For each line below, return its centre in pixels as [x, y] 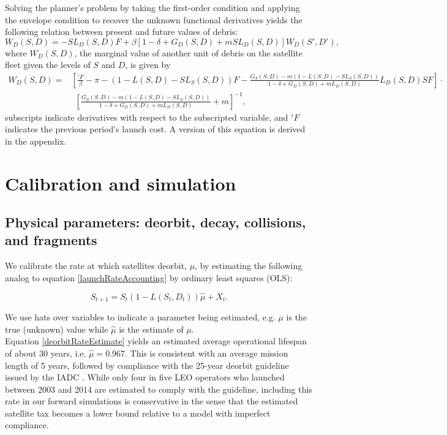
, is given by [148, 65]
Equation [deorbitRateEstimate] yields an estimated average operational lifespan [156, 341]
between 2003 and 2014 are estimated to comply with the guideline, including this [159, 389]
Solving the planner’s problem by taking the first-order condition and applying [152, 7]
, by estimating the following [249, 266]
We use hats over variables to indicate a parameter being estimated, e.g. [140, 317]
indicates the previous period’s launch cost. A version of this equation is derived [155, 129]
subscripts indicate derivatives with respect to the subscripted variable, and [147, 117]
